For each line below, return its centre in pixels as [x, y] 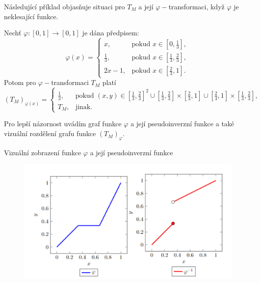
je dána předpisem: [111, 33]
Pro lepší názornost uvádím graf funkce [63, 124]
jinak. [84, 107]
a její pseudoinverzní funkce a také [183, 124]
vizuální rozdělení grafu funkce [50, 133]
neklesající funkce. [31, 16]
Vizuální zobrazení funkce [43, 152]
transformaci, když [196, 6]
